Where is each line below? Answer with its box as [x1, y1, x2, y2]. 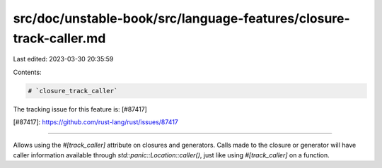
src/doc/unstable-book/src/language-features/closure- [13, 11, 350, 26]
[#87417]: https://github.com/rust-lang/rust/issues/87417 [13, 118, 178, 126]
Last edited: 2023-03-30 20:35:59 [13, 55, 114, 64]
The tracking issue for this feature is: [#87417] [13, 104, 148, 113]
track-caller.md [13, 30, 106, 46]
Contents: [13, 68, 42, 76]
